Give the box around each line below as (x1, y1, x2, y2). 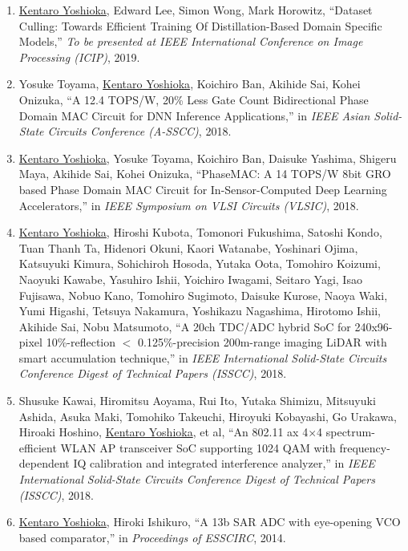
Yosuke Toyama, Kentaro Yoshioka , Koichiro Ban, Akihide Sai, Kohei (18, 75, 361, 92)
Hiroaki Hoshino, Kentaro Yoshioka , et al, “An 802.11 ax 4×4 (18, 423, 323, 440)
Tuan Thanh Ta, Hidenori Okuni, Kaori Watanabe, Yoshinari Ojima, (18, 239, 358, 256)
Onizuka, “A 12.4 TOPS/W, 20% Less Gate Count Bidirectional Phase (18, 91, 369, 107)
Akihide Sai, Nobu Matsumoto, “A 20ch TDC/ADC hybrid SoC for (18, 318, 351, 334)
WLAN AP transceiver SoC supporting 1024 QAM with (60, 439, 336, 456)
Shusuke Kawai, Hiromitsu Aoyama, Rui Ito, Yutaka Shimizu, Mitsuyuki (18, 392, 376, 409)
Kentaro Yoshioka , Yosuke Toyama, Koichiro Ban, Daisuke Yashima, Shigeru (18, 149, 397, 166)
